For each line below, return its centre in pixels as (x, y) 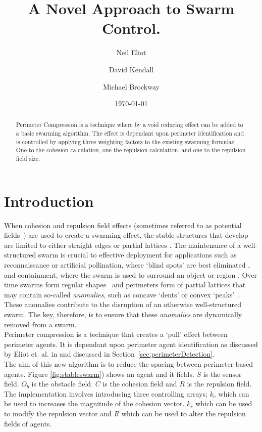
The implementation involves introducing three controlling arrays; (106, 393)
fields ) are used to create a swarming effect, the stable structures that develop (126, 235)
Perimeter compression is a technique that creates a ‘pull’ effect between (116, 334)
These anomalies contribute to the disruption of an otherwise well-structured (123, 304)
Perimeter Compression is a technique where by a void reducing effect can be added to (129, 125)
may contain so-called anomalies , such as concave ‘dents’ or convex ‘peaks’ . (122, 294)
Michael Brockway (131, 86)
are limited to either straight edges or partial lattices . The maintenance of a (123, 245)
